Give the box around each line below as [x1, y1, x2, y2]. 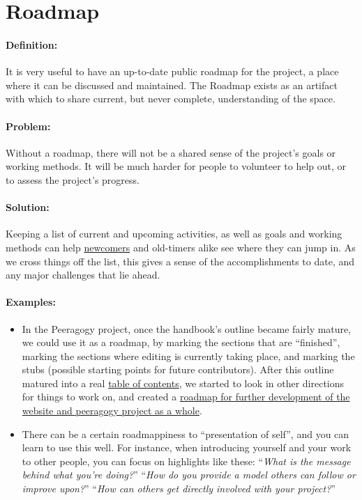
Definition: [6, 37, 58, 52]
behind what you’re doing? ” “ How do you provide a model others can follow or [22, 467, 356, 482]
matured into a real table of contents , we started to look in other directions [22, 375, 345, 390]
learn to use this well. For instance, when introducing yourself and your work [22, 440, 352, 455]
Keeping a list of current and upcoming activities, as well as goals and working [6, 226, 342, 241]
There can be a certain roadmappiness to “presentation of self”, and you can [22, 426, 349, 441]
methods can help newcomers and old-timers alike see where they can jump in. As [6, 240, 356, 254]
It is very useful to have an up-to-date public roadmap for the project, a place [6, 64, 339, 79]
